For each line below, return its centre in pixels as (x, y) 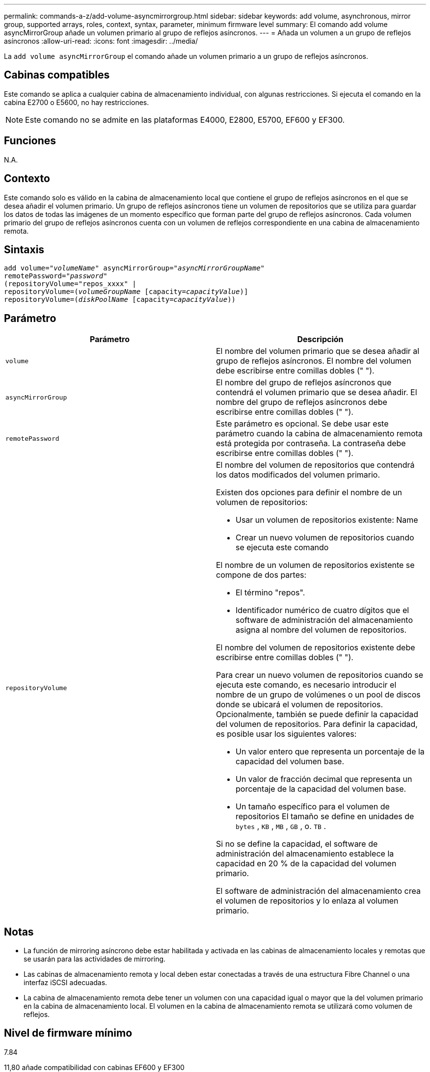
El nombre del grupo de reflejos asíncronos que (304, 383)
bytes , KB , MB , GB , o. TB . (281, 826)
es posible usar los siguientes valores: (286, 734)
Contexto (27, 179)
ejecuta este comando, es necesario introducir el (306, 685)
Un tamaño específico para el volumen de (313, 807)
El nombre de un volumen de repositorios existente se (315, 565)
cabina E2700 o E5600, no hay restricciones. (77, 102)
